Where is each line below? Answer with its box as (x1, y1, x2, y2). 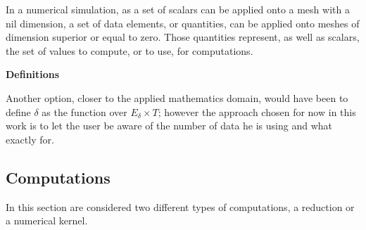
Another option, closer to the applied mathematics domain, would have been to (6, 90, 348, 105)
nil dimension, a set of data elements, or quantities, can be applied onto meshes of (6, 15, 360, 30)
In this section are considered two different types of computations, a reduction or (6, 199, 355, 214)
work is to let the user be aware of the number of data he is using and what (6, 118, 332, 133)
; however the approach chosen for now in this (158, 104, 356, 119)
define (6, 104, 31, 119)
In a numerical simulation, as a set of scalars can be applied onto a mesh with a (6, 2, 350, 16)
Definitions (6, 67, 60, 82)
